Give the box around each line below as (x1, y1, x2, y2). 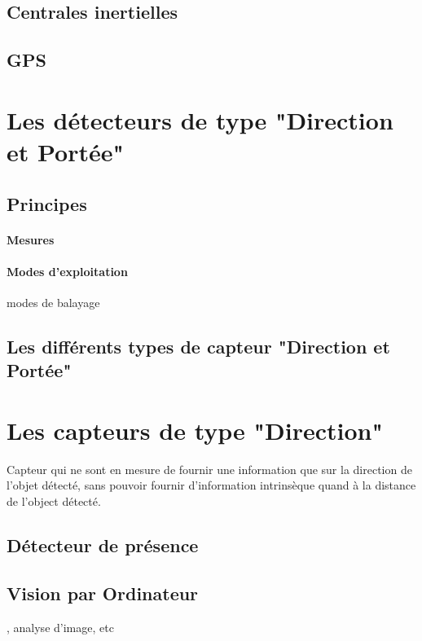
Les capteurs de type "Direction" (7, 413, 383, 446)
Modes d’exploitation (7, 262, 128, 279)
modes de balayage (7, 293, 100, 310)
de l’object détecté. (7, 492, 101, 509)
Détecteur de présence (7, 532, 199, 557)
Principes (7, 191, 87, 216)
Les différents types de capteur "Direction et (7, 333, 390, 358)
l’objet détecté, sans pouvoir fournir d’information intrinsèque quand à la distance (7, 476, 416, 494)
